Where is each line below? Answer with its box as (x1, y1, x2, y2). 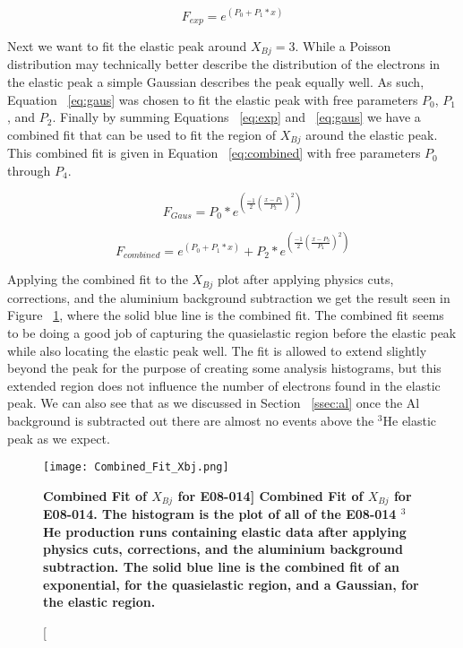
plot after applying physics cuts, (218, 270, 394, 289)
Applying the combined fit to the (7, 270, 188, 289)
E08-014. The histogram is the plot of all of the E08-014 (43, 505, 397, 523)
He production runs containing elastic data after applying (43, 522, 407, 540)
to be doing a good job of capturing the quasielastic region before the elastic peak (7, 323, 457, 341)
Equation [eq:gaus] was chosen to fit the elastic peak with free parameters (7, 90, 418, 108)
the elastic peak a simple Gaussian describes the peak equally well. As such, (7, 73, 424, 91)
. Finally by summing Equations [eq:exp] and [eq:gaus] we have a (52, 108, 421, 126)
